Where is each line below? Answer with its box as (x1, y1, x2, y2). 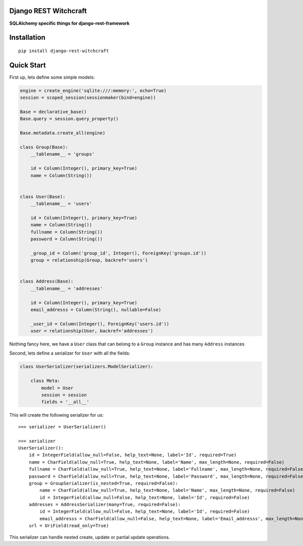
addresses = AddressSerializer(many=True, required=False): (28, 502, 181, 508)
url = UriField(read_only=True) (28, 523, 109, 529)
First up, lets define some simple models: (9, 74, 95, 80)
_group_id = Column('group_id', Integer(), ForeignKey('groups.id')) (30, 250, 207, 256)
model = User (41, 385, 74, 391)
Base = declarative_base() (20, 109, 87, 115)
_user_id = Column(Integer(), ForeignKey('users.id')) (30, 321, 169, 327)
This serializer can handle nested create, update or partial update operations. (9, 534, 170, 540)
